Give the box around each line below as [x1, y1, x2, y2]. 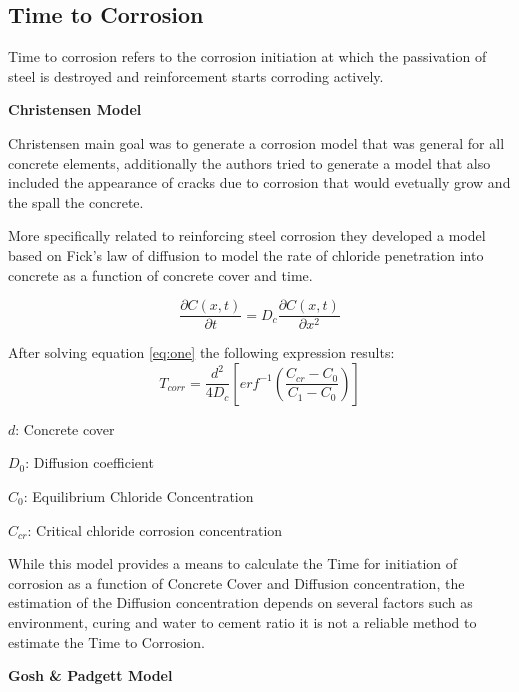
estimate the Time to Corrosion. [8, 631, 205, 652]
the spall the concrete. [8, 191, 144, 212]
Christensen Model [8, 99, 142, 120]
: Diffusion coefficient [25, 452, 154, 473]
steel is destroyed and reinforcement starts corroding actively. [8, 65, 384, 86]
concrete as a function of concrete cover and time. [8, 264, 313, 285]
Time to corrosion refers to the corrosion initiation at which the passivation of [8, 46, 487, 67]
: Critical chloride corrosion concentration [27, 519, 283, 540]
